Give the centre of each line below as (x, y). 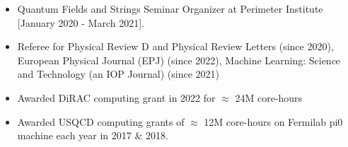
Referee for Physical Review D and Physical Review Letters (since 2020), (175, 46)
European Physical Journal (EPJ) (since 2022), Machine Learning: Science (179, 60)
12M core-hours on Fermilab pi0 (273, 121)
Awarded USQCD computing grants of (101, 121)
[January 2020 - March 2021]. (81, 22)
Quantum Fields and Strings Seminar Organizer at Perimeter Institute (170, 8)
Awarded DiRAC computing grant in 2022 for (116, 97)
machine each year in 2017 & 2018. (93, 135)
